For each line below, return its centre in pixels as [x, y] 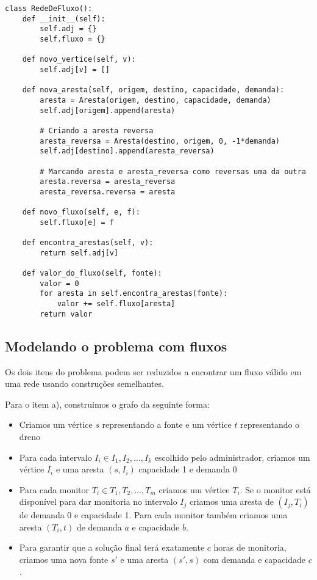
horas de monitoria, [250, 547]
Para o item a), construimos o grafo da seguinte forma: [107, 404]
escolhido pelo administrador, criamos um [232, 457]
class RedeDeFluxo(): [49, 9]
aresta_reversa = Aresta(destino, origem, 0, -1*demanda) [160, 141]
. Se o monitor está [275, 489]
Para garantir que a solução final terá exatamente [112, 547]
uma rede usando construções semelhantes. [84, 384]
